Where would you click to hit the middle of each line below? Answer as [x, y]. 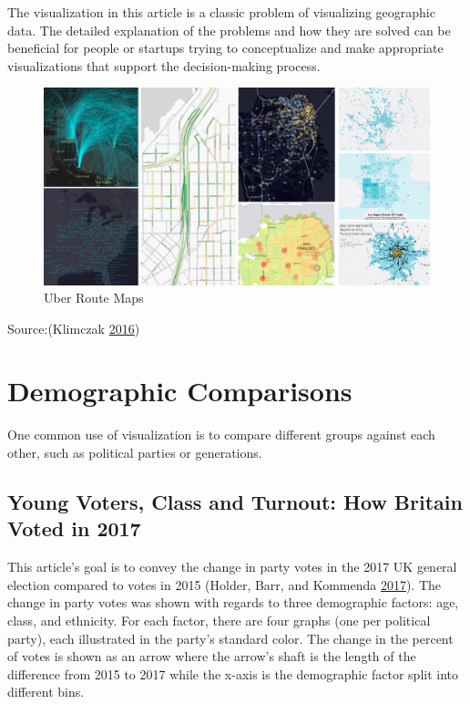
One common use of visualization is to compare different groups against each [221, 435]
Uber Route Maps [94, 298]
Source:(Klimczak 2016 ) [74, 328]
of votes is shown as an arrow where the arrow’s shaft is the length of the [212, 656]
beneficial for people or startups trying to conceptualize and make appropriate [225, 48]
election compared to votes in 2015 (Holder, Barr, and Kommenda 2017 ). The [225, 584]
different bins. [46, 692]
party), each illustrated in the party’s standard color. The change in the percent [230, 638]
